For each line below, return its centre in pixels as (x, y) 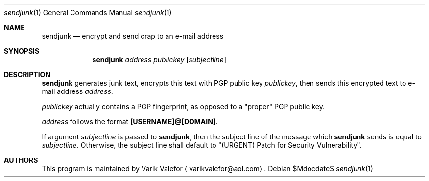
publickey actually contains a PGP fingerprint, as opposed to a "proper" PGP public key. (183, 106)
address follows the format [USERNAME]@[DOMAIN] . (130, 122)
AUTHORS (21, 160)
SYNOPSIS (22, 51)
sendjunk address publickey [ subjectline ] (159, 59)
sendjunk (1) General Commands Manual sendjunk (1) (88, 12)
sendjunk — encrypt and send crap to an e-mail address (133, 36)
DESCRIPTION (27, 75)
